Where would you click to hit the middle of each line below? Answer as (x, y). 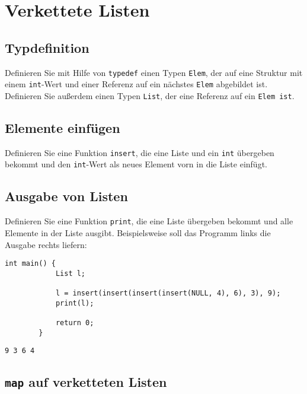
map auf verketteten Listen (86, 382)
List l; (71, 273)
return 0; (75, 323)
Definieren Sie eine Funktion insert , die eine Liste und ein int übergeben (140, 152)
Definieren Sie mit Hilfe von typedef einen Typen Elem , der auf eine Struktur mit (154, 72)
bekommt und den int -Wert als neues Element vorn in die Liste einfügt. (136, 164)
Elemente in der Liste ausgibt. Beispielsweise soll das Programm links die (138, 232)
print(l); (75, 303)
